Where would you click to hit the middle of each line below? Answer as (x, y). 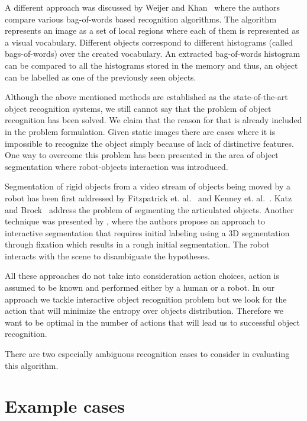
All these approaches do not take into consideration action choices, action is (142, 276)
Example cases (65, 406)
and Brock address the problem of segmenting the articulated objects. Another (149, 209)
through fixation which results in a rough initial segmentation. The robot (137, 244)
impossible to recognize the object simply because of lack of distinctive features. (149, 143)
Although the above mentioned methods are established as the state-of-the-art (146, 97)
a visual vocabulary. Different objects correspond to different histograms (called (149, 42)
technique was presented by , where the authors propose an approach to (135, 221)
